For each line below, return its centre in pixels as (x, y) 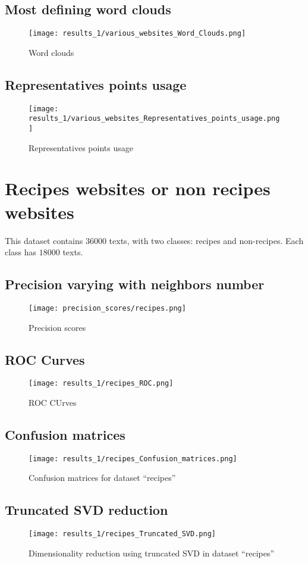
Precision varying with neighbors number (135, 284)
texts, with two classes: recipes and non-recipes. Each (206, 240)
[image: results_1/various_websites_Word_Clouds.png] (137, 34)
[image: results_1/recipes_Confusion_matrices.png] (133, 459)
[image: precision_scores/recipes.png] (107, 308)
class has (21, 252)
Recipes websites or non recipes (138, 188)
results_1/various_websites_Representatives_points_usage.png (154, 119)
